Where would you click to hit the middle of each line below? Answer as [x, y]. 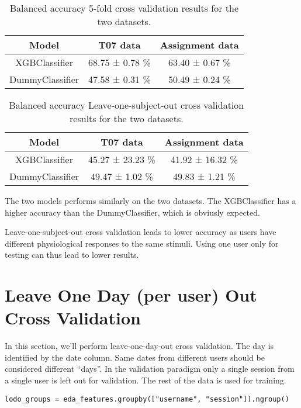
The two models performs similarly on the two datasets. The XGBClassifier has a [150, 200]
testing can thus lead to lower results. [72, 255]
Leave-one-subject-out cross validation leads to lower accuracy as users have [141, 232]
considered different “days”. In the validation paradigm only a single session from [150, 369]
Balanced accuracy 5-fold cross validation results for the [124, 8]
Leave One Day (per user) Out [131, 295]
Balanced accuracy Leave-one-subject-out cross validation [127, 105]
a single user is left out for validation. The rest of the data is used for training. [146, 380]
